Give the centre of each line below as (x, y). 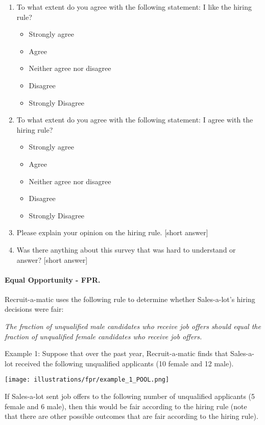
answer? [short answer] (52, 259)
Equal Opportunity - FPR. (53, 279)
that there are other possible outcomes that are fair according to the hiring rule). (131, 416)
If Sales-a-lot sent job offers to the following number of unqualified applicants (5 (130, 396)
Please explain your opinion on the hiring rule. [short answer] (112, 232)
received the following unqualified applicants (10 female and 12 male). (124, 363)
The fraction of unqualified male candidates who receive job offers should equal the (133, 326)
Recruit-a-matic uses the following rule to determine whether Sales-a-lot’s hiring (130, 299)
